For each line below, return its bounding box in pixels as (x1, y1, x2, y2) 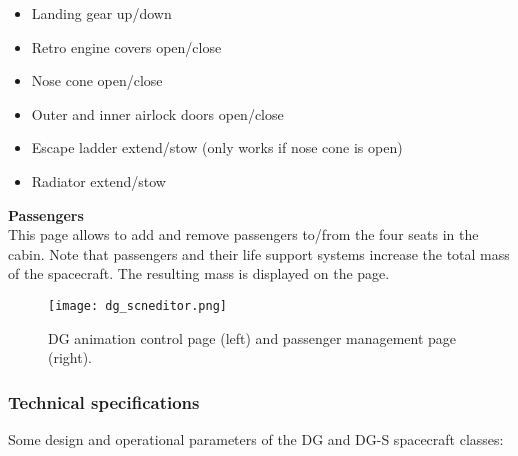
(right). (48, 347, 93, 368)
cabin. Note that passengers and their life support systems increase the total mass (8, 243, 510, 264)
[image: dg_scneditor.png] (48, 298, 227, 313)
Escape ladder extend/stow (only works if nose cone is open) (31, 137, 403, 158)
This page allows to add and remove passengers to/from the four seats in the (8, 224, 479, 245)
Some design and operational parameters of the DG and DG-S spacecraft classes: (8, 429, 504, 449)
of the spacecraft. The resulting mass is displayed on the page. (8, 263, 390, 284)
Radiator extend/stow (31, 170, 166, 191)
